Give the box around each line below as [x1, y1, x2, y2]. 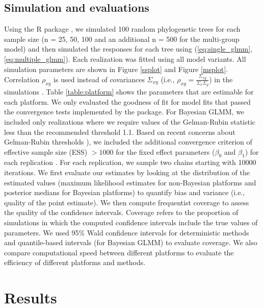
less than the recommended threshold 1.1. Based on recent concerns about [4, 126, 235, 137]
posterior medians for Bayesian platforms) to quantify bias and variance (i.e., [4, 187, 245, 198]
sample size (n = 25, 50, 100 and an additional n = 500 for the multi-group [4, 33, 240, 44]
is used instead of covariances [54, 74, 145, 84]
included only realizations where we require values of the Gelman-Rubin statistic [4, 116, 256, 127]
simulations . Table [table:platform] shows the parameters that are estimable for [4, 86, 254, 97]
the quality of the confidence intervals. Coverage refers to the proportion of [4, 207, 239, 218]
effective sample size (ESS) [4, 146, 88, 157]
